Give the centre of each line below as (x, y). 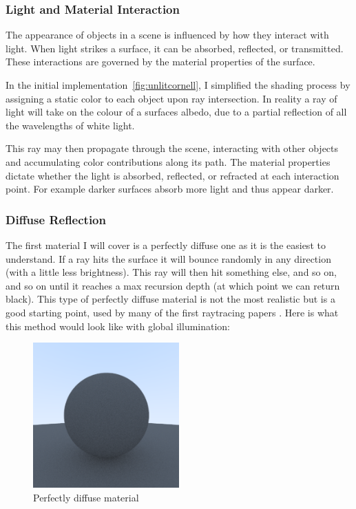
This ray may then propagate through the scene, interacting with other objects (172, 148)
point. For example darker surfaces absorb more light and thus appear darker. (170, 189)
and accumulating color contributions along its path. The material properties (168, 161)
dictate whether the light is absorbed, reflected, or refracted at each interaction (172, 175)
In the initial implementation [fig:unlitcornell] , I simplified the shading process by (178, 85)
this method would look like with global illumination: (118, 326)
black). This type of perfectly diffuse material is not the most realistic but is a (170, 299)
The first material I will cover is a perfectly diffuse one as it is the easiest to (166, 245)
